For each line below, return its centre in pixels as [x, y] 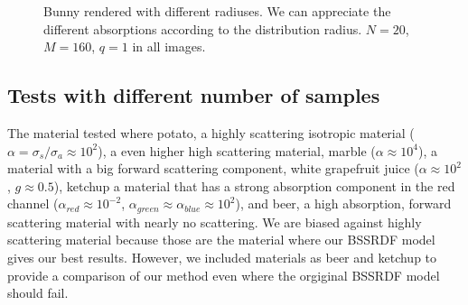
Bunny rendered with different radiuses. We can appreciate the [217, 11]
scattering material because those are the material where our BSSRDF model [221, 240]
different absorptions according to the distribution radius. [203, 28]
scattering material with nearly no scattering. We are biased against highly [215, 222]
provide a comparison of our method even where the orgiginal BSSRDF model [224, 275]
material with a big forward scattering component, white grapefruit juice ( [213, 168]
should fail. [38, 293]
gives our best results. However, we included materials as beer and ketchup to [222, 257]
